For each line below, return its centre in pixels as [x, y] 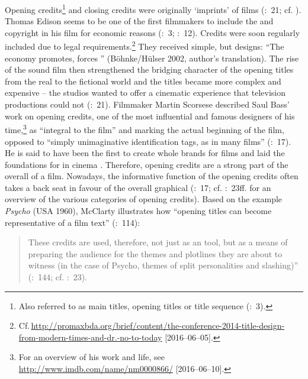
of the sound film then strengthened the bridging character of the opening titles [149, 69]
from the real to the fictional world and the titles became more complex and [143, 81]
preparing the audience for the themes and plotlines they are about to [155, 253]
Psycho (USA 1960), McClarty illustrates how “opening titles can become [138, 211]
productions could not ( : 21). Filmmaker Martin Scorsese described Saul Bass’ [147, 104]
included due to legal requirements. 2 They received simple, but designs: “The [145, 46]
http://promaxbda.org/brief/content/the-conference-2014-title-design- [158, 325]
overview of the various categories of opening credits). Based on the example [144, 199]
